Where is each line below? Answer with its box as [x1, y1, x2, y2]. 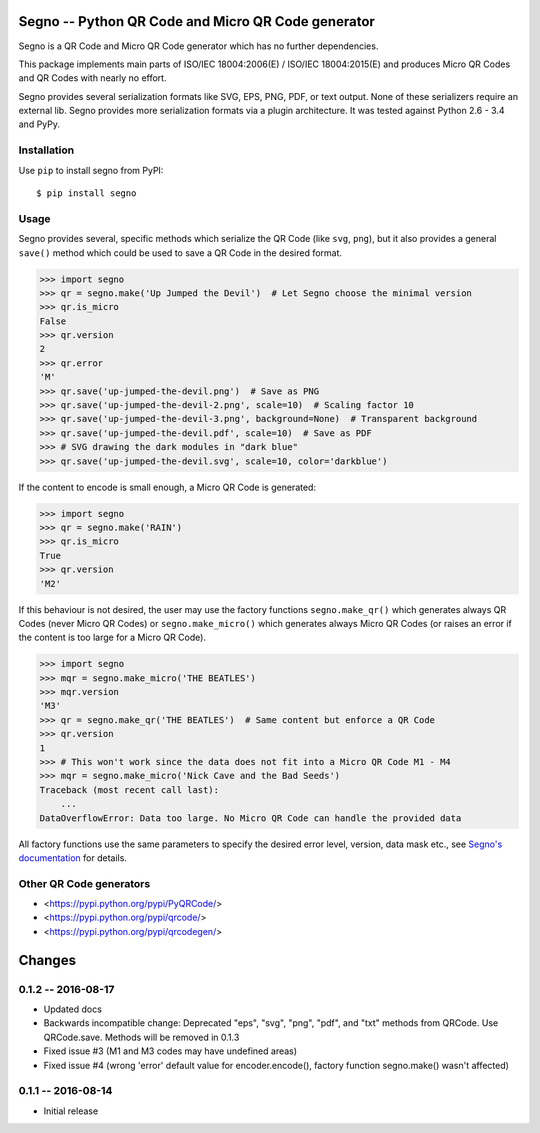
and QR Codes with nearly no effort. [18, 72, 167, 84]
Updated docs [43, 1003, 102, 1015]
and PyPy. [18, 118, 60, 130]
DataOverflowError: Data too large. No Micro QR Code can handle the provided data [39, 812, 462, 824]
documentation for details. [18, 851, 127, 864]
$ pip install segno [36, 188, 137, 199]
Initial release [43, 1105, 99, 1117]
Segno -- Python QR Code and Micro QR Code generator [18, 13, 375, 30]
